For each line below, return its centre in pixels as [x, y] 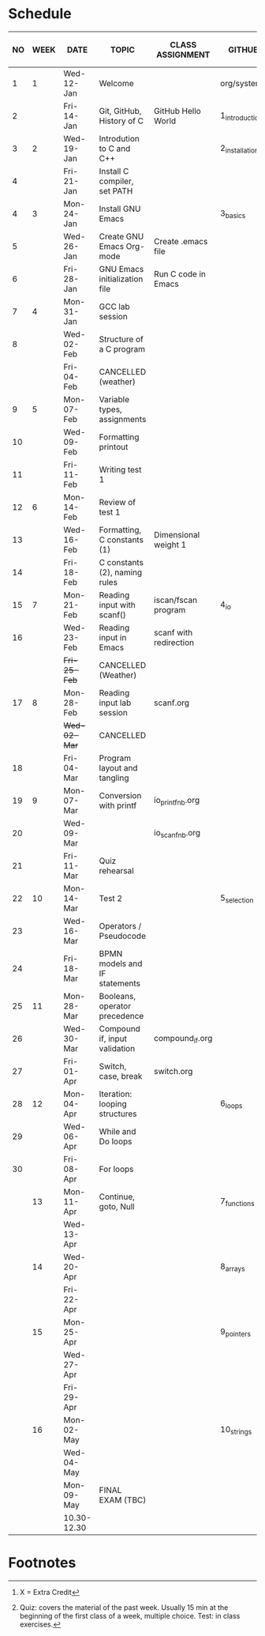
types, [110, 409]
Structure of [121, 339]
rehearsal [116, 871]
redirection [174, 643]
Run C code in [180, 274]
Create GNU [121, 236]
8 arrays [233, 1267]
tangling [114, 778]
